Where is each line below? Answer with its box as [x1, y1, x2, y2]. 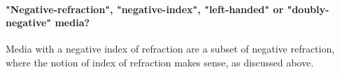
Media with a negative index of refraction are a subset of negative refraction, [6, 41, 335, 56]
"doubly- [287, 1, 330, 16]
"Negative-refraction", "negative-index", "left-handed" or [6, 1, 284, 16]
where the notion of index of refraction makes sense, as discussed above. [6, 55, 314, 69]
